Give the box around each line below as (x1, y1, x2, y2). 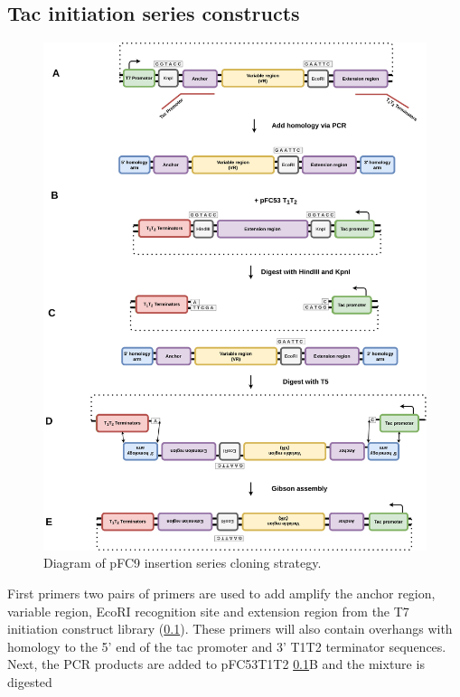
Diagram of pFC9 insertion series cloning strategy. (43, 553, 322, 572)
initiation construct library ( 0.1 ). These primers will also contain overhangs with (7, 619, 453, 638)
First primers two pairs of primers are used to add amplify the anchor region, (7, 584, 436, 603)
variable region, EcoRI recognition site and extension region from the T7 (7, 601, 409, 620)
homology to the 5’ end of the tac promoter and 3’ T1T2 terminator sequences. (7, 636, 446, 655)
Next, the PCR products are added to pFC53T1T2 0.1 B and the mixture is (7, 655, 425, 673)
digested (7, 673, 52, 692)
